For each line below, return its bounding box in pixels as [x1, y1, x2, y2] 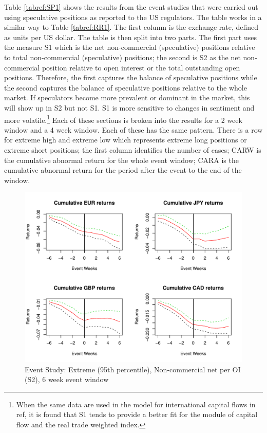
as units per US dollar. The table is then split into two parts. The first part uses [4, 31, 257, 42]
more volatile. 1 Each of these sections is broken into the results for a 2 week [4, 113, 242, 125]
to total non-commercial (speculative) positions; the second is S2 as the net [4, 51, 241, 62]
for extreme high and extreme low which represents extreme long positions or [4, 134, 247, 145]
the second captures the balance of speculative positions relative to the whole [4, 82, 247, 93]
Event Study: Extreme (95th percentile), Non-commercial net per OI [25, 364, 241, 374]
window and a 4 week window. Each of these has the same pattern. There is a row [4, 124, 263, 135]
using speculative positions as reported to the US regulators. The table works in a [4, 11, 262, 22]
